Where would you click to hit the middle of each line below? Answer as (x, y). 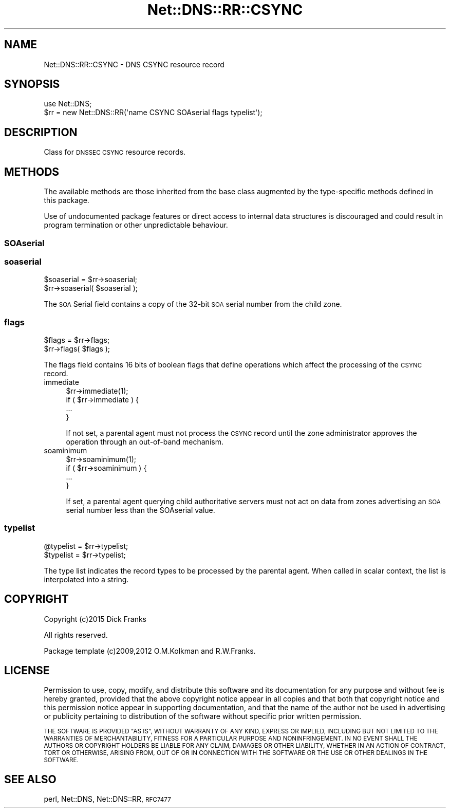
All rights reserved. (76, 635)
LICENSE (27, 671)
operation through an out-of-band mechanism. (145, 442)
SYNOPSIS (32, 84)
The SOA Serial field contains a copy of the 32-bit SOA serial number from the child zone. (193, 304)
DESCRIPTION (41, 132)
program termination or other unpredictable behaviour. (136, 225)
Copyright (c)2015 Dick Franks (95, 619)
